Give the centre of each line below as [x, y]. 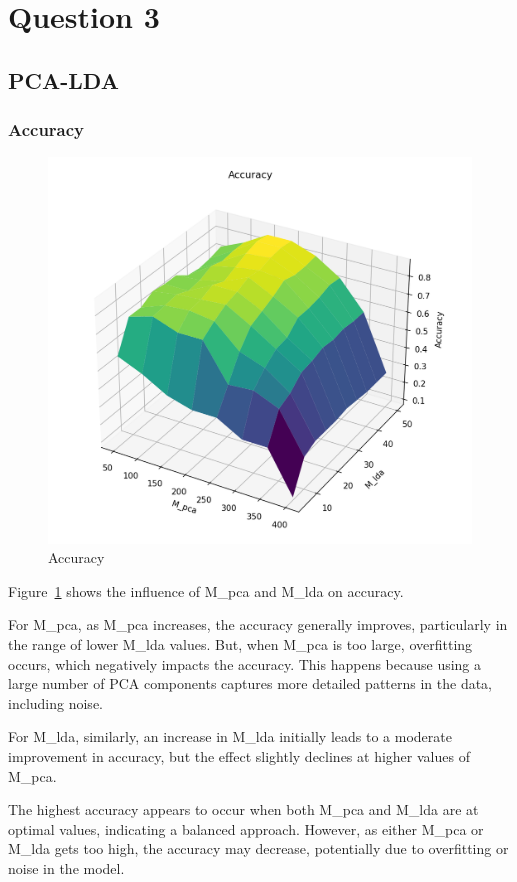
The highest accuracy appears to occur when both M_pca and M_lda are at [243, 809]
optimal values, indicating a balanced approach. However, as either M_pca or [246, 828]
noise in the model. [66, 868]
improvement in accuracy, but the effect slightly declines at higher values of [239, 756]
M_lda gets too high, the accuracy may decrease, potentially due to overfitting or [258, 848]
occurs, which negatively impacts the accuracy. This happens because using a [245, 663]
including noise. [55, 702]
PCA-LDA [63, 79]
